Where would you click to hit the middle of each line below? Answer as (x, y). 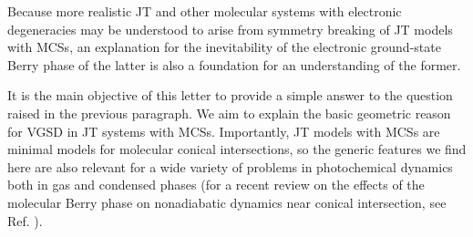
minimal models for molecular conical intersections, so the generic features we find (237, 149)
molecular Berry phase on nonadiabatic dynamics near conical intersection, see (227, 202)
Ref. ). (25, 220)
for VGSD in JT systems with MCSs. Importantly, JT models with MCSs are (224, 131)
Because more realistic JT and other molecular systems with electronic (205, 11)
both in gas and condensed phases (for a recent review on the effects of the (216, 185)
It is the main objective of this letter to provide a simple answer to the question (230, 95)
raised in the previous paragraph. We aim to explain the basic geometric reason (229, 113)
